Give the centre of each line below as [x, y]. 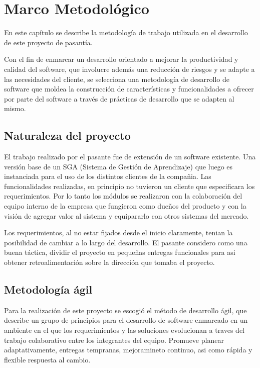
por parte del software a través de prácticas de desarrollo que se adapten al [119, 98]
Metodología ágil [48, 289]
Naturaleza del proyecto [67, 135]
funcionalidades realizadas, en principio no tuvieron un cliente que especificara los [129, 186]
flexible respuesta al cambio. [47, 359]
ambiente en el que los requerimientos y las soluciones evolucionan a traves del [124, 330]
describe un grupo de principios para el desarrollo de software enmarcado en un [126, 320]
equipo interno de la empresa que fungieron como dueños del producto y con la [125, 206]
